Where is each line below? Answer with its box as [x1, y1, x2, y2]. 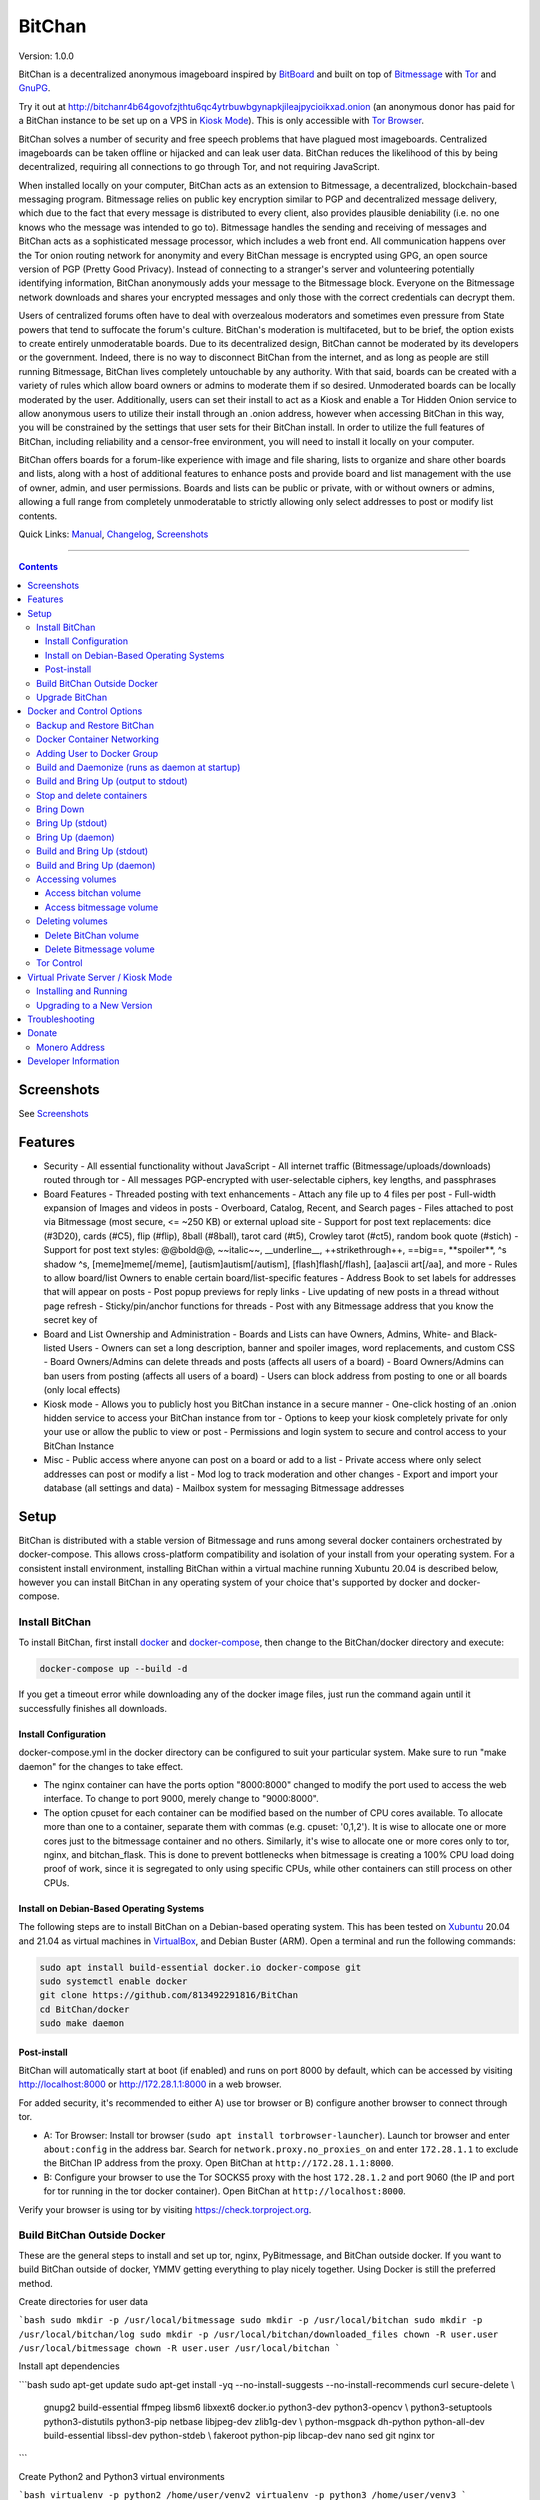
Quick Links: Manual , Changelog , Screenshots [18, 528, 209, 540]
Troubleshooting [27, 1013, 95, 1025]
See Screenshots [18, 1108, 89, 1120]
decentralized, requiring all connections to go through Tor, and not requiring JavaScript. [18, 161, 380, 173]
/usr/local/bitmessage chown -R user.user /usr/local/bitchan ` [18, 2343, 341, 2354]
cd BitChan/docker [39, 2003, 130, 2015]
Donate [27, 1027, 58, 1039]
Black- [470, 1328, 498, 1340]
